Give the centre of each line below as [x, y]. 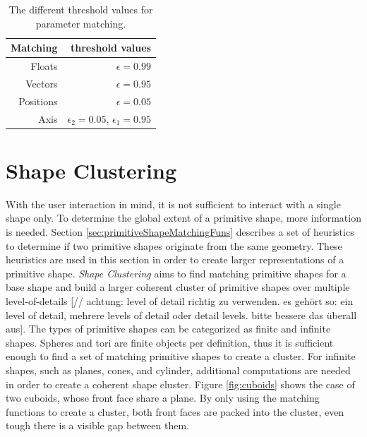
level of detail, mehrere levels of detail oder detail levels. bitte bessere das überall [181, 315]
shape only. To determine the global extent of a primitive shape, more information [183, 218]
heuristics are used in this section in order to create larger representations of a [175, 259]
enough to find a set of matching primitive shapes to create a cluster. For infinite [181, 356]
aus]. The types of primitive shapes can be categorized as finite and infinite [168, 329]
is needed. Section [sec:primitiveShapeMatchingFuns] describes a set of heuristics [180, 231]
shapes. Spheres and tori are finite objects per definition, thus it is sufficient [170, 342]
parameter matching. [81, 23]
